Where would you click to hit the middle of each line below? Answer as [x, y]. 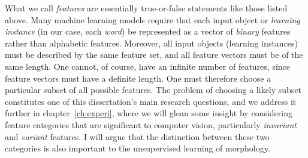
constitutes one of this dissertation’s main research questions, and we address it [151, 101]
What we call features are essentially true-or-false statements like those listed [146, 8]
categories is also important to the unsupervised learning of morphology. [138, 148]
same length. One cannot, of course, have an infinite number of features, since [148, 66]
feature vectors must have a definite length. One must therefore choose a [138, 78]
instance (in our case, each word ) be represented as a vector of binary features [148, 31]
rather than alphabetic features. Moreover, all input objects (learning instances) [152, 43]
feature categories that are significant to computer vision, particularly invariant [151, 124]
